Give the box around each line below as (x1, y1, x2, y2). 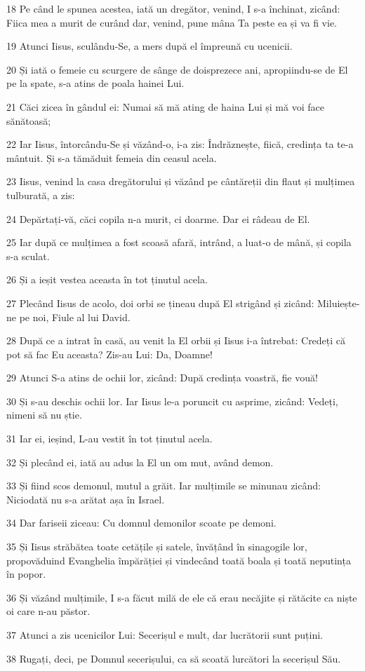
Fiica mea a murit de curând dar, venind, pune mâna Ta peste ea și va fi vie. (6, 15, 338, 29)
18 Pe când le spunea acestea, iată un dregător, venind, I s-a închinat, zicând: (6, 1, 340, 15)
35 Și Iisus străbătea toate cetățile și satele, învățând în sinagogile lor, (6, 539, 307, 554)
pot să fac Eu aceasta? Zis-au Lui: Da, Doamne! (6, 346, 213, 361)
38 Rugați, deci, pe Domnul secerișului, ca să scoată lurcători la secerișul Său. (6, 651, 341, 665)
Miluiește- (317, 295, 360, 310)
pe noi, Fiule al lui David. (19, 309, 131, 324)
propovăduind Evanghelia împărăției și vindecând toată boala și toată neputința (6, 553, 351, 567)
